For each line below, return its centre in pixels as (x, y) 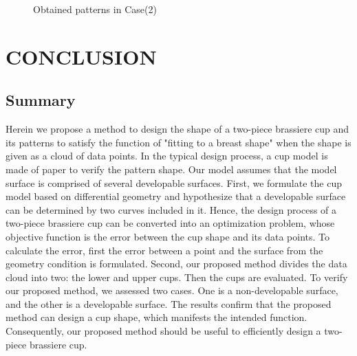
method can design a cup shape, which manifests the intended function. (156, 317)
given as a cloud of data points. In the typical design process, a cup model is (167, 156)
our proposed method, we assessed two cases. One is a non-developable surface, (172, 290)
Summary (41, 100)
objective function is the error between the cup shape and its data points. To (167, 236)
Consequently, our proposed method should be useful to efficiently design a (163, 331)
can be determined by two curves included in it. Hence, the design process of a (171, 209)
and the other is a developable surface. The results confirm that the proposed (169, 303)
